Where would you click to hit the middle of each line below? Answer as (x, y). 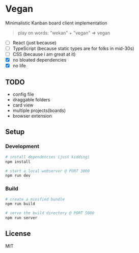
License (18, 234)
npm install (18, 162)
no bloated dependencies (39, 60)
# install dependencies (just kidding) (48, 157)
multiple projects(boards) (39, 110)
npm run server (21, 218)
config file (23, 94)
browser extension (32, 116)
